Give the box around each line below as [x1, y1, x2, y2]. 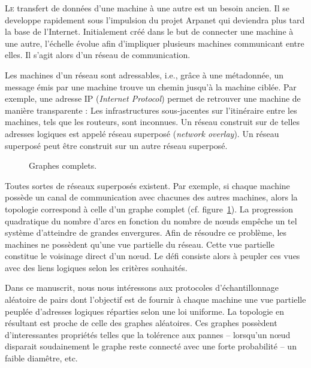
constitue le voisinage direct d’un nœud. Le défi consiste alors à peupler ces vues [5, 250, 300, 262]
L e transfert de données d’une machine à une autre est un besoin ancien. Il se [5, 2, 289, 14]
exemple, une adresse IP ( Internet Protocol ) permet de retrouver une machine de [5, 92, 301, 105]
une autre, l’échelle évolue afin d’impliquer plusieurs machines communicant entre [5, 37, 304, 49]
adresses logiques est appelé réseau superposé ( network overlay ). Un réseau [5, 127, 279, 139]
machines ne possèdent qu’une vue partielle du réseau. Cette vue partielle [5, 238, 274, 250]
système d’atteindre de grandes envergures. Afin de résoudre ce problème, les [5, 226, 287, 239]
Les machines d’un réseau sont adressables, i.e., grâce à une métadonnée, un [5, 68, 284, 81]
